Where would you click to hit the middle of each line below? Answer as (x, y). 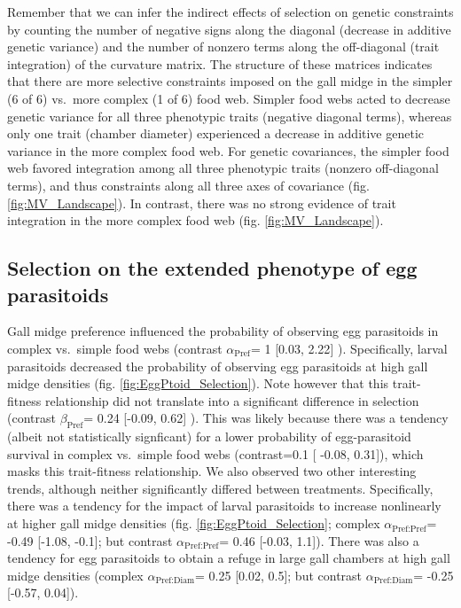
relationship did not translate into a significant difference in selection (232, 400)
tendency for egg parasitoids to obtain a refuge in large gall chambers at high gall (229, 558)
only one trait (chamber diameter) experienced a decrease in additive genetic (216, 133)
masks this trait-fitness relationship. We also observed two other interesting (212, 471)
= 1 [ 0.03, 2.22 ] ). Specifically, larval (349, 348)
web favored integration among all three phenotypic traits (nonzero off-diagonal (223, 168)
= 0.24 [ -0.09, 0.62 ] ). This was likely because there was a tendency (266, 418)
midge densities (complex (75, 575)
